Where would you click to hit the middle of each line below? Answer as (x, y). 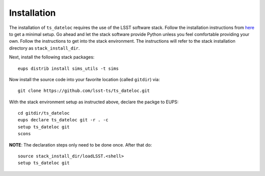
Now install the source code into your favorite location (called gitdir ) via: (84, 79)
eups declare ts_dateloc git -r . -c (63, 120)
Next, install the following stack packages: (52, 57)
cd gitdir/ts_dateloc (44, 113)
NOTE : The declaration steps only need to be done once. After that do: (80, 145)
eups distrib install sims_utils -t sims (68, 68)
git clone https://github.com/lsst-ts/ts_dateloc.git (84, 91)
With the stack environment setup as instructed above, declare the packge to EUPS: (94, 102)
